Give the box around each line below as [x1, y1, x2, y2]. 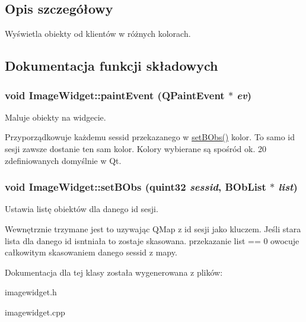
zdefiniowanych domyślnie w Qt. [5, 154, 122, 166]
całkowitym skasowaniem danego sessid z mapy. [5, 246, 177, 258]
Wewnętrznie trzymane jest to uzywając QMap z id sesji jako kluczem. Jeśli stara [5, 222, 301, 235]
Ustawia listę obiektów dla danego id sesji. [5, 203, 158, 215]
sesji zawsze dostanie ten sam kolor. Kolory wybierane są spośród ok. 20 [5, 142, 266, 154]
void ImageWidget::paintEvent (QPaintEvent [5, 87, 225, 102]
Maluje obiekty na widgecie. [5, 111, 106, 123]
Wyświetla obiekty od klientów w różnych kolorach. [5, 27, 191, 40]
